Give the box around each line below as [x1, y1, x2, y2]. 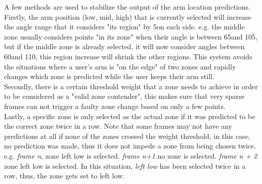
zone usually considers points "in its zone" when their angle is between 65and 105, [4, 31, 257, 42]
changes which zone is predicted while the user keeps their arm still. [4, 71, 214, 82]
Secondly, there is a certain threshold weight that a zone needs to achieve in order [4, 81, 258, 91]
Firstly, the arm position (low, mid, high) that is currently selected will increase [4, 11, 251, 22]
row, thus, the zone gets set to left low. [4, 170, 125, 181]
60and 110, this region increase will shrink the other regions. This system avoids [4, 51, 252, 61]
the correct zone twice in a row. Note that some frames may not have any [4, 121, 232, 131]
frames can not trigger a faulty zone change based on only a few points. [4, 100, 226, 111]
